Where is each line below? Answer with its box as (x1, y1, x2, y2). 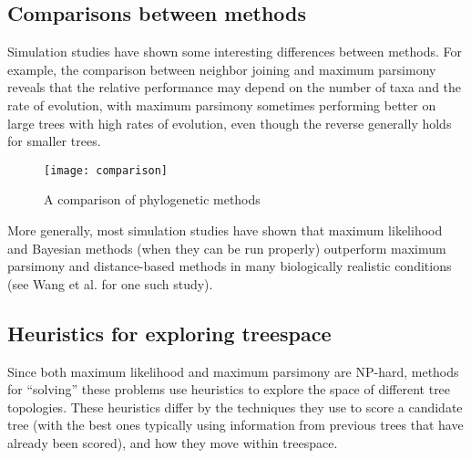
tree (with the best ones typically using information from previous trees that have (7, 415, 464, 434)
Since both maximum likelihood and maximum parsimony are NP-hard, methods (7, 361, 459, 381)
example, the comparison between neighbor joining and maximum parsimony (7, 59, 436, 78)
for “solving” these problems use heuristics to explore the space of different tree (7, 380, 451, 399)
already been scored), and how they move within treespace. (7, 433, 338, 452)
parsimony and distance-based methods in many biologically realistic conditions (7, 256, 452, 276)
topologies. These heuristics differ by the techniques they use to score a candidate (7, 397, 463, 416)
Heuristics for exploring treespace (7, 318, 332, 347)
